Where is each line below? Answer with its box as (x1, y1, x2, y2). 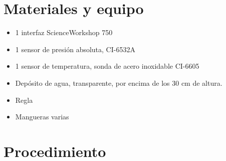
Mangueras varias (15, 111, 69, 122)
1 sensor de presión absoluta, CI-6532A (15, 44, 135, 54)
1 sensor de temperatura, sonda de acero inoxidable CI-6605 (15, 61, 199, 71)
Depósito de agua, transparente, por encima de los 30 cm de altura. (15, 77, 222, 88)
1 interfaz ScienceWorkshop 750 (15, 27, 113, 38)
